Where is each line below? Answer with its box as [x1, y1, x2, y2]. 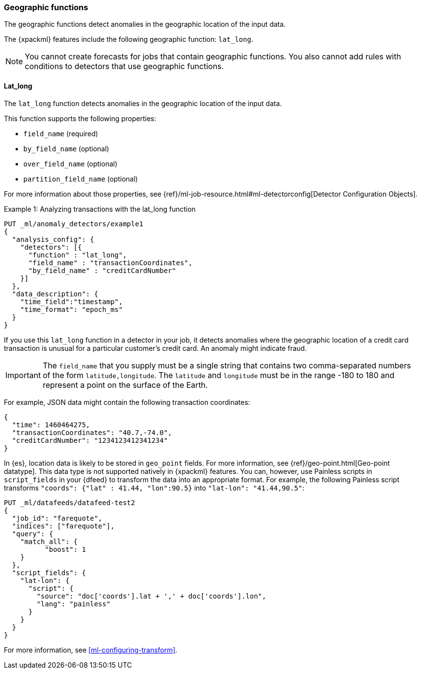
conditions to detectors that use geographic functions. [25, 61, 224, 72]
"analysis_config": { [12, 235, 94, 243]
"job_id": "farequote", [12, 514, 103, 522]
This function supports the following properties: [4, 114, 157, 123]
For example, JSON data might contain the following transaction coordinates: [4, 398, 250, 406]
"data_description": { [12, 290, 98, 298]
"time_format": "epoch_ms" [20, 305, 123, 313]
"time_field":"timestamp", [20, 297, 123, 306]
